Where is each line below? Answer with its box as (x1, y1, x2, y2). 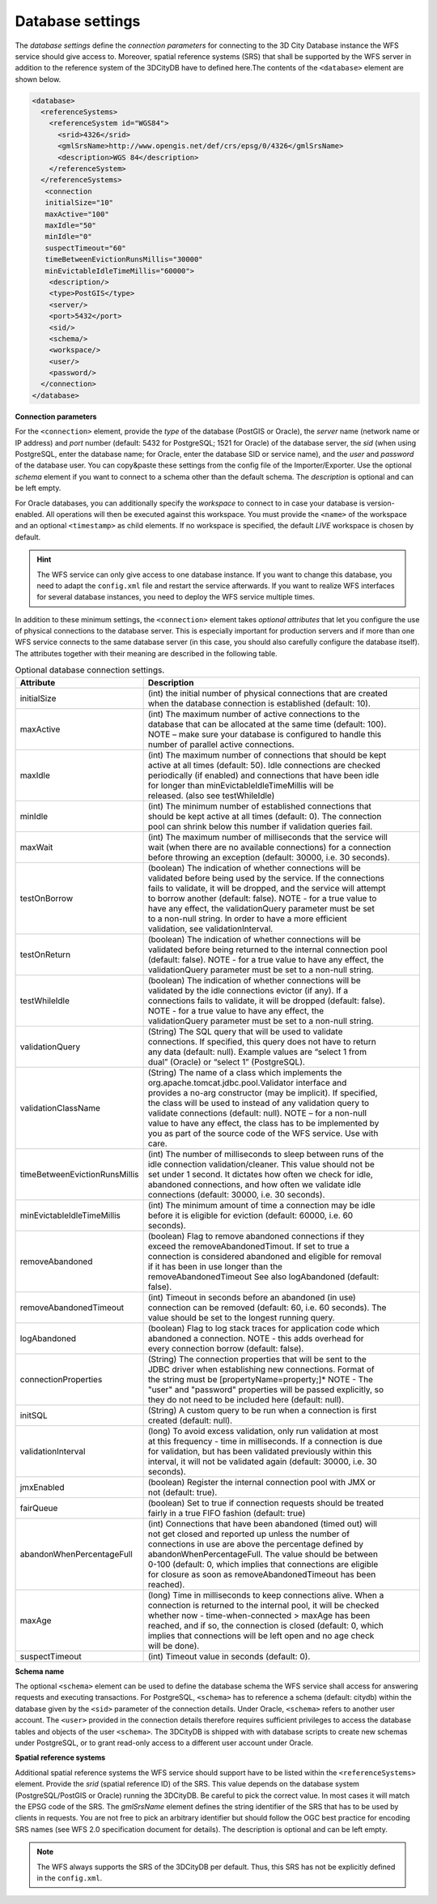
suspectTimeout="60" (45, 243, 127, 253)
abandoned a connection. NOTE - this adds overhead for (147, 1333, 364, 1344)
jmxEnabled (19, 1481, 65, 1492)
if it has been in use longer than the (147, 1261, 283, 1272)
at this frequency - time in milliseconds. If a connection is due (147, 1435, 384, 1446)
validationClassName (19, 1102, 101, 1113)
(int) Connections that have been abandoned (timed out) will (147, 1518, 378, 1529)
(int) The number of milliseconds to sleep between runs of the (147, 1148, 384, 1159)
